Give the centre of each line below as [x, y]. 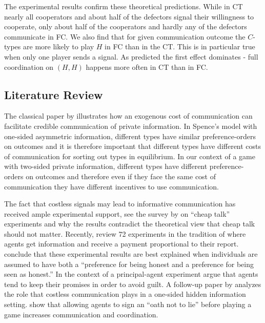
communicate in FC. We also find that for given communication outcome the [125, 36]
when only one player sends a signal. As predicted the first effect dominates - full [131, 56]
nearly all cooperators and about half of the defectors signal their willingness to [129, 16]
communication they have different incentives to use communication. [111, 186]
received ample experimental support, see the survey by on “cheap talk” [117, 213]
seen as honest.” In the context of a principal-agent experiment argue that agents [131, 274]
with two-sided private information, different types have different [106, 166]
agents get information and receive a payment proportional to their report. [121, 244]
